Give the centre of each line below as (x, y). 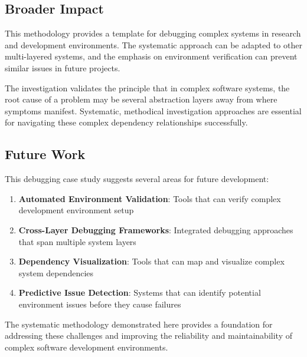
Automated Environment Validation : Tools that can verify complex (150, 198)
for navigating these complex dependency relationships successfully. (126, 122)
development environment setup (76, 210)
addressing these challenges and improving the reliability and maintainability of (148, 335)
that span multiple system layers (77, 241)
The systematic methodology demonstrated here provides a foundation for (139, 324)
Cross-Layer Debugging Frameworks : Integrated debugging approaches (156, 229)
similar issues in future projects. (63, 67)
